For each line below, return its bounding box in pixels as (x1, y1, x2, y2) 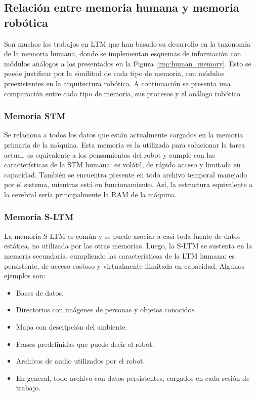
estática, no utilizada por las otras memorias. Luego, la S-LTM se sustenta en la (4, 240, 252, 251)
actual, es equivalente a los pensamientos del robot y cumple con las (4, 149, 215, 160)
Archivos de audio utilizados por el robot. (16, 355, 145, 366)
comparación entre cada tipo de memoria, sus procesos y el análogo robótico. (4, 88, 242, 98)
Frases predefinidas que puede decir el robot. (16, 338, 154, 349)
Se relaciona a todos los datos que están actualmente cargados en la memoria (4, 129, 243, 140)
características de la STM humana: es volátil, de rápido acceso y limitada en (4, 159, 241, 170)
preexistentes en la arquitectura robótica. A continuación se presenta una (4, 78, 231, 88)
